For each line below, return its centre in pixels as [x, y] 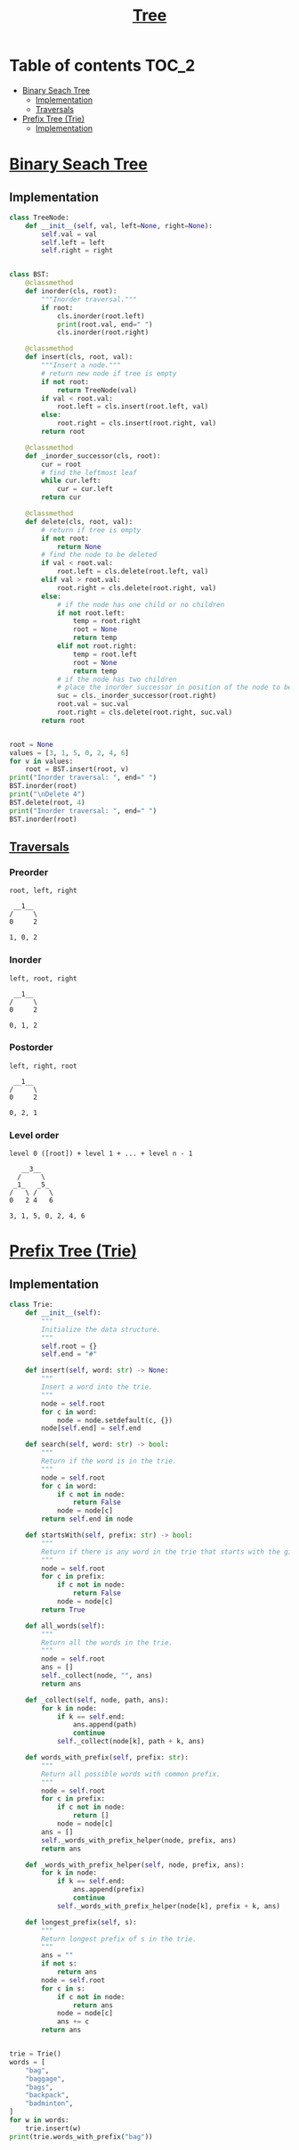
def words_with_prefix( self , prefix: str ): [107, 1758]
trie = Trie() [36, 2054]
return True [64, 1610]
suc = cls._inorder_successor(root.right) [137, 696]
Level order [34, 1135]
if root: [57, 308]
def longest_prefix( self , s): [81, 1922]
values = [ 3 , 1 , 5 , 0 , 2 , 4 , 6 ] [69, 753]
